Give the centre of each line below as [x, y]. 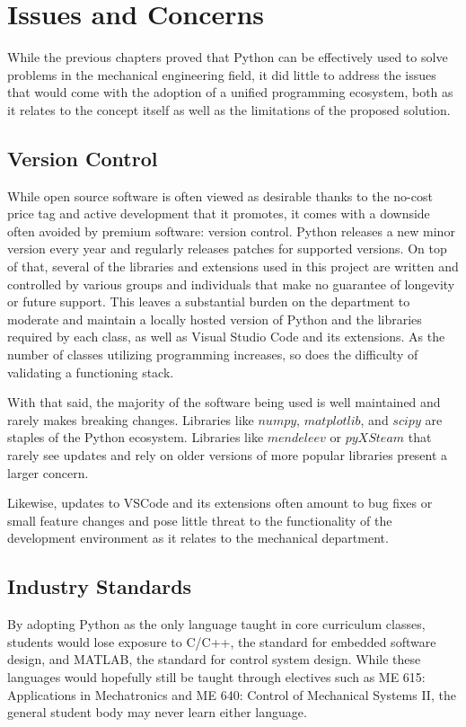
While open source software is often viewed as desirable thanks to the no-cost [220, 195]
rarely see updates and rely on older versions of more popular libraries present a [228, 455]
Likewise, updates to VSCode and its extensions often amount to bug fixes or [220, 503]
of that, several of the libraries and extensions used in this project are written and [233, 266]
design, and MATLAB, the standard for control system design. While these [214, 659]
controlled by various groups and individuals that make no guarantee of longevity [231, 284]
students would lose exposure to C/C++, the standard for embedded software [222, 641]
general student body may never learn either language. [157, 712]
